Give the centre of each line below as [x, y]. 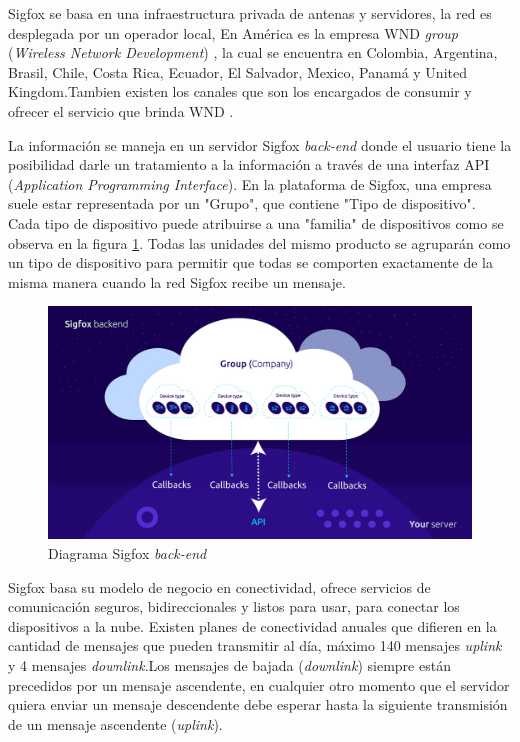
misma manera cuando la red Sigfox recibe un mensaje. [177, 281]
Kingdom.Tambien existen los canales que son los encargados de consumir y [240, 91]
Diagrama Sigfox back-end [127, 553]
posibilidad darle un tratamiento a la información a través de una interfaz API [249, 164]
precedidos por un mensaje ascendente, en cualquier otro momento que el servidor [259, 684]
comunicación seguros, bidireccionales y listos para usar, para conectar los [234, 606]
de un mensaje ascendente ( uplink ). [115, 723]
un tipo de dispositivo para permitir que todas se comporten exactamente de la [251, 262]
